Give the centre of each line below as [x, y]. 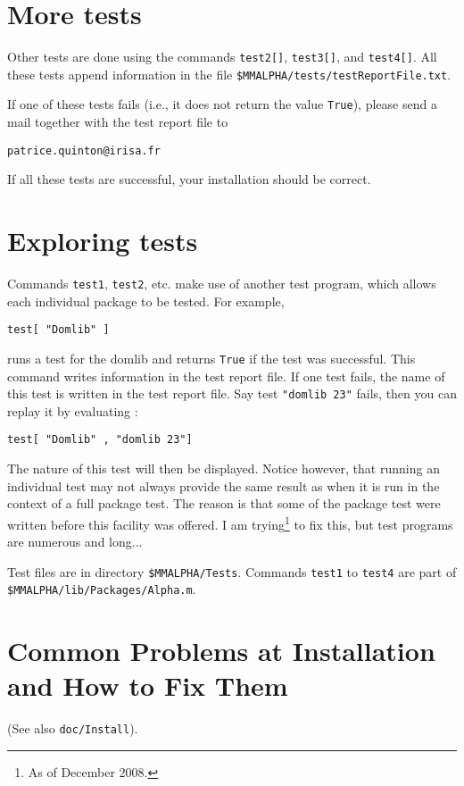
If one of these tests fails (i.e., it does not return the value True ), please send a [222, 104]
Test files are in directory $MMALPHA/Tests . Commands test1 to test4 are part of [232, 571]
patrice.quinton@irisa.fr [84, 151]
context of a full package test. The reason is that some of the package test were [224, 503]
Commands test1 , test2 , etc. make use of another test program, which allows [222, 284]
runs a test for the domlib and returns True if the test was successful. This [211, 358]
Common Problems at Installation [221, 651]
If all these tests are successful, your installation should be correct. [189, 179]
